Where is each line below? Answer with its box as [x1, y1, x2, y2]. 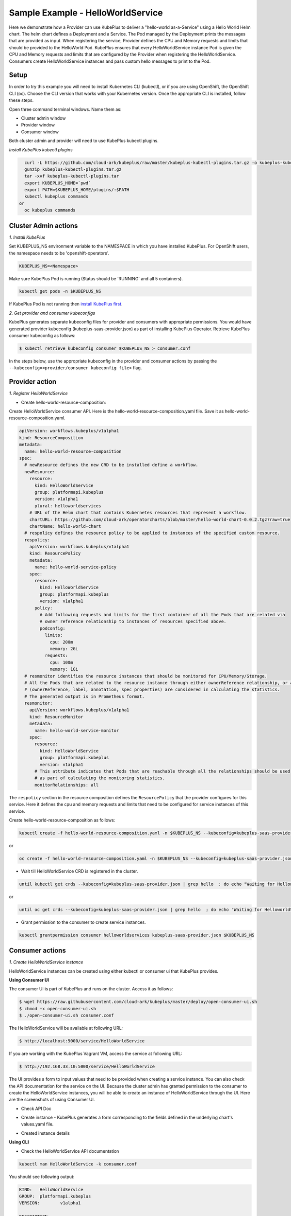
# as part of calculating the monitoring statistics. [34, 775, 165, 781]
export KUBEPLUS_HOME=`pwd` [24, 180, 91, 186]
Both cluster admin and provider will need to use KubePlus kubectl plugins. [9, 138, 159, 143]
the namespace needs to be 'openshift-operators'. [9, 250, 110, 256]
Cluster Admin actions [9, 221, 78, 230]
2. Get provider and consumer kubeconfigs [9, 310, 96, 316]
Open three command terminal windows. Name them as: [9, 106, 122, 112]
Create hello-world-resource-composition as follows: [9, 817, 115, 823]
